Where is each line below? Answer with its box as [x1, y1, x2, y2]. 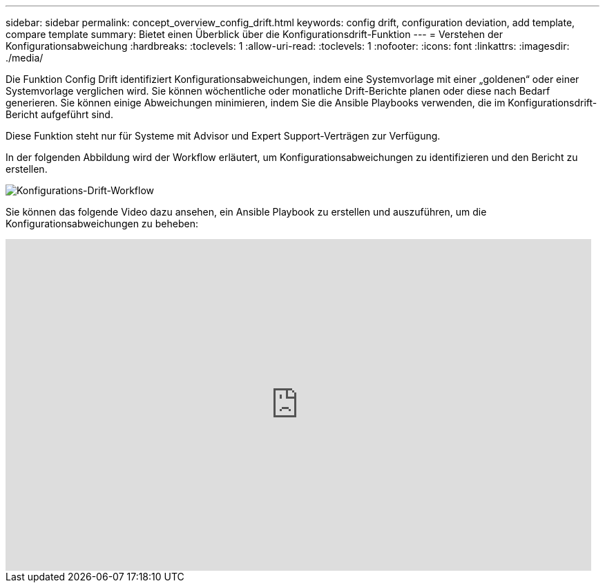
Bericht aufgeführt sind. [6, 108, 113, 120]
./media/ [6, 52, 44, 64]
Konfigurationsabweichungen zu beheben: [6, 218, 198, 229]
